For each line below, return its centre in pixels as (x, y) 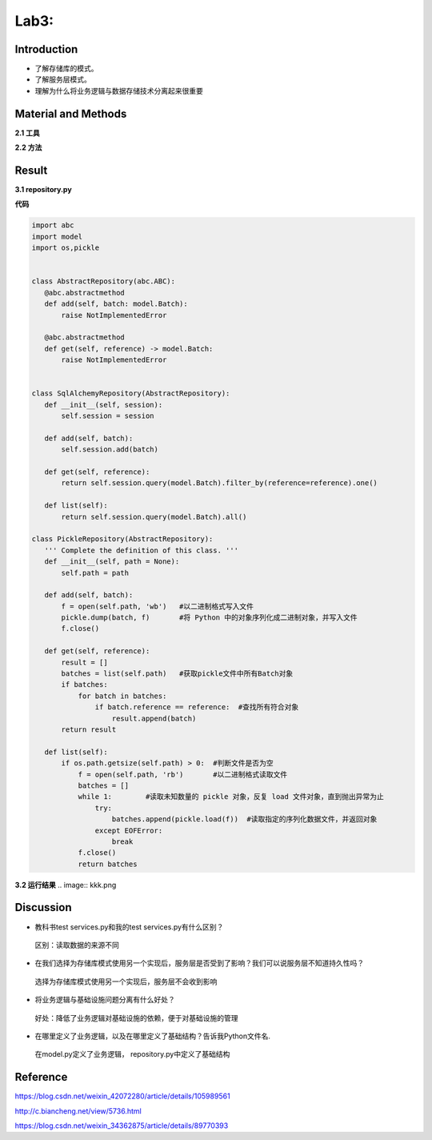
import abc (53, 225)
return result (89, 730)
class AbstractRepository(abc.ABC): (104, 281)
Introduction (46, 49)
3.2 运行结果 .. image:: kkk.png (66, 885)
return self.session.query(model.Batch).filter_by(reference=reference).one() (219, 483)
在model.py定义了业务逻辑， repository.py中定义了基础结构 (132, 1054)
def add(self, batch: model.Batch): (116, 304)
